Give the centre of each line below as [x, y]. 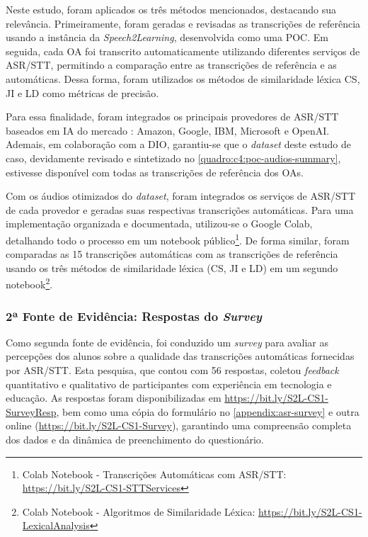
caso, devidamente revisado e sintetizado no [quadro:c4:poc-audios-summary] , [173, 158]
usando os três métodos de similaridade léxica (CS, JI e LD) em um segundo [172, 267]
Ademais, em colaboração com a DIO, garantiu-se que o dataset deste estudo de [178, 144]
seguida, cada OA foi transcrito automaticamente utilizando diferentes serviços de [183, 51]
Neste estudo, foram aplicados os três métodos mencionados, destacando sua [171, 9]
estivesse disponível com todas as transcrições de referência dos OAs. [155, 172]
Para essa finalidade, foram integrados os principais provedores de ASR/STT [172, 117]
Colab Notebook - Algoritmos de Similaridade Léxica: [139, 511]
